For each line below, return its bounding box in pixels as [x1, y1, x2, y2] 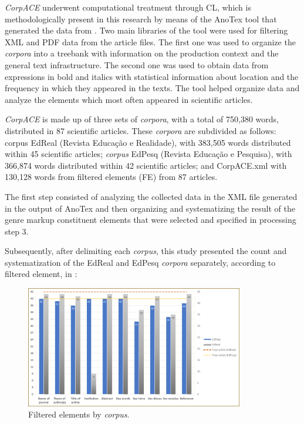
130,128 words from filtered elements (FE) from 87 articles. [5, 171, 218, 183]
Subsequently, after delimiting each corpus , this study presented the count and [5, 245, 287, 257]
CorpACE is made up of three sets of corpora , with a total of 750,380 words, [5, 113, 279, 125]
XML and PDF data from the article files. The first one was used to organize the [5, 35, 296, 48]
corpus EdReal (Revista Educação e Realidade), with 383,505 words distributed [5, 136, 291, 148]
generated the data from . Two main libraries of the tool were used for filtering [5, 24, 288, 36]
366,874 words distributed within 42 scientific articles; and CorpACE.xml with [5, 159, 287, 171]
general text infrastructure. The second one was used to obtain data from [5, 58, 269, 71]
